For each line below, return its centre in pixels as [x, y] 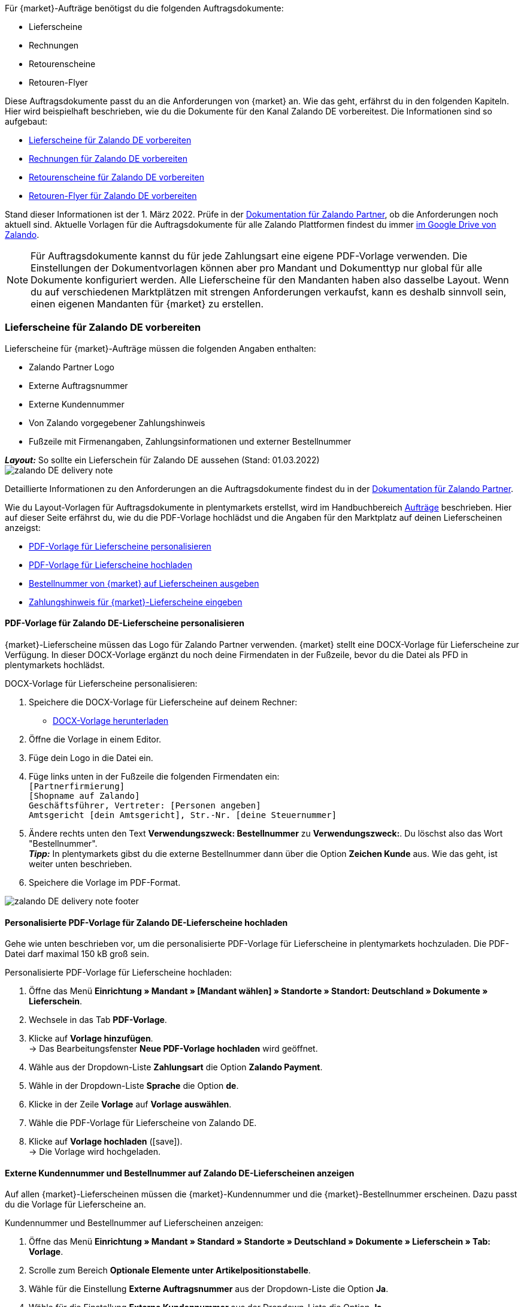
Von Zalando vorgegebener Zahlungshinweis [117, 422]
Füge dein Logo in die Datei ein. [91, 757]
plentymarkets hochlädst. [55, 665]
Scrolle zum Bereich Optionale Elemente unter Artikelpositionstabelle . [170, 1270]
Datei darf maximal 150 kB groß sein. [77, 954]
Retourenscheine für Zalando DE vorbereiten [117, 177]
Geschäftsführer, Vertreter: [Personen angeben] [145, 805]
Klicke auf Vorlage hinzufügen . [91, 1039]
